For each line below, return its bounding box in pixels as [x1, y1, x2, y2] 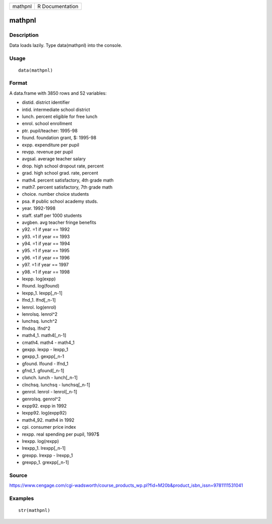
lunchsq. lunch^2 [22, 318, 57, 324]
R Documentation [37, 3, 79, 10]
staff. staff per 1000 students [22, 212, 82, 218]
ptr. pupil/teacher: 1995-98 [22, 128, 78, 134]
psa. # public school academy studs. [22, 198, 98, 204]
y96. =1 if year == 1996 [22, 255, 70, 261]
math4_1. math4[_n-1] [22, 332, 66, 338]
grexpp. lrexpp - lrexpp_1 [22, 452, 73, 458]
